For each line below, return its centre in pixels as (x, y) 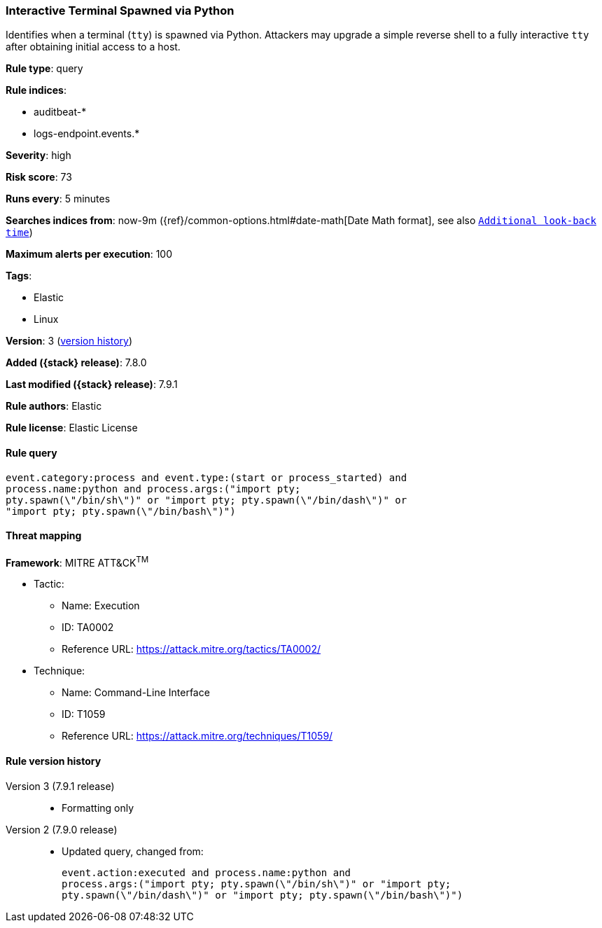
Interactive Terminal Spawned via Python (120, 11)
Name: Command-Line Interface (136, 693)
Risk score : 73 (39, 177)
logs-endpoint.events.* (87, 134)
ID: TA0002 (88, 628)
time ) (19, 233)
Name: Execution (101, 606)
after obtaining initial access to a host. (93, 47)
